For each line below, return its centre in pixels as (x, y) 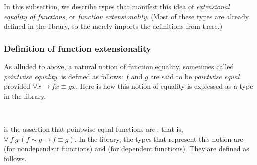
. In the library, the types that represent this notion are (159, 138)
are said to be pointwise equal (195, 76)
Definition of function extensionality (77, 48)
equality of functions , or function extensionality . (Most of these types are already (127, 16)
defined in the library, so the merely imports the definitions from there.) (113, 26)
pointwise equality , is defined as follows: (64, 76)
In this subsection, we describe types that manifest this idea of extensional (117, 6)
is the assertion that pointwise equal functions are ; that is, (94, 129)
